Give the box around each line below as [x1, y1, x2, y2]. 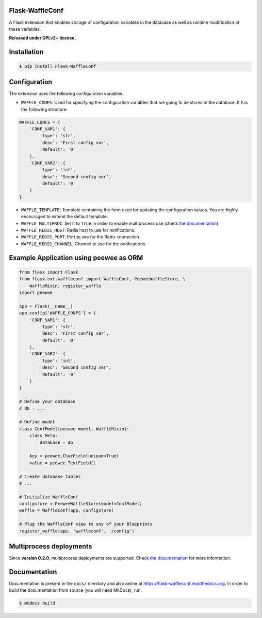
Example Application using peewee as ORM [9, 254, 143, 262]
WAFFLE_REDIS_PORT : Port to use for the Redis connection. [21, 234, 141, 240]
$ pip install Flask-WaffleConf [19, 64, 97, 69]
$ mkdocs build [19, 600, 55, 606]
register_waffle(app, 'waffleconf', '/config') [19, 528, 134, 534]
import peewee [19, 290, 53, 295]
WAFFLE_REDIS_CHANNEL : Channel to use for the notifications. [21, 241, 147, 247]
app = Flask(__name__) [19, 303, 73, 309]
